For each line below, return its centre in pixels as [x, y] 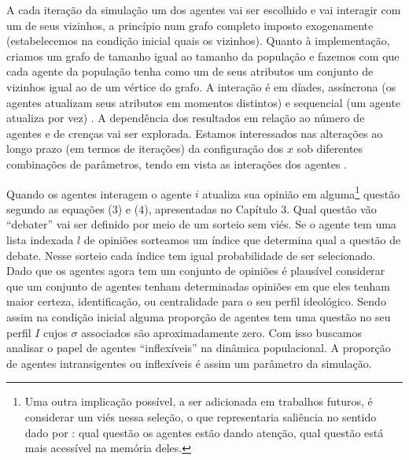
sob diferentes [330, 148]
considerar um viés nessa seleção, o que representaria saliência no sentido [201, 416]
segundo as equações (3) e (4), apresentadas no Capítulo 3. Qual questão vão [192, 208]
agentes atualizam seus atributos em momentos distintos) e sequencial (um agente [204, 102]
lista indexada [40, 239]
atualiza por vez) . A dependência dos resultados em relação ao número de [186, 118]
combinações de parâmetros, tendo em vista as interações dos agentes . [177, 163]
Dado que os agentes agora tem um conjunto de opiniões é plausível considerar [196, 271]
